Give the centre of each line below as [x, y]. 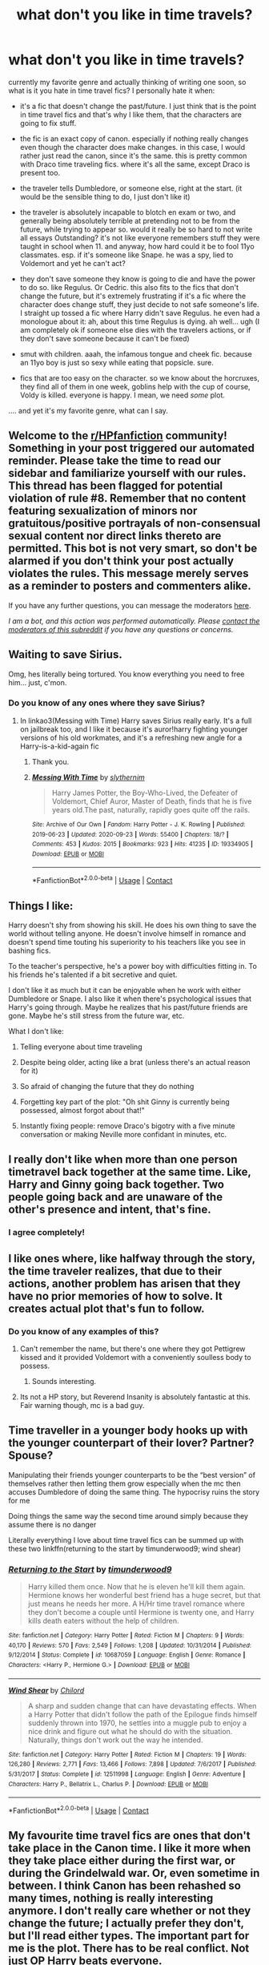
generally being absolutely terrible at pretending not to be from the [130, 220]
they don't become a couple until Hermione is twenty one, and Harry [141, 1612]
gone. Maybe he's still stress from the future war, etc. [96, 1015]
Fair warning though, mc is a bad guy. [82, 1405]
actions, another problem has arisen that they [124, 1283]
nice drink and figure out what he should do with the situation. [130, 1731]
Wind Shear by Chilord [46, 1690]
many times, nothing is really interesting [111, 1898]
